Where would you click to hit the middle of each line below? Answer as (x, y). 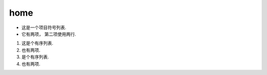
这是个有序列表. (38, 43)
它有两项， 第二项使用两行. (49, 34)
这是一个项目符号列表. (44, 27)
